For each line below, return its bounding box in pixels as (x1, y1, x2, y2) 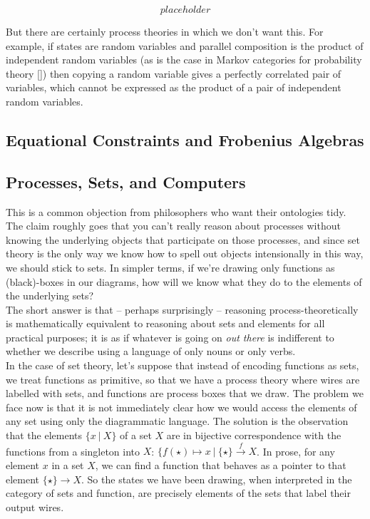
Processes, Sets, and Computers (6, 170, 246, 192)
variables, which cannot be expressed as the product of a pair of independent (6, 80, 341, 95)
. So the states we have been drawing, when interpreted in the (81, 471, 352, 486)
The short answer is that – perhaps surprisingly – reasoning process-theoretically (6, 302, 359, 317)
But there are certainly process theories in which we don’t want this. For (6, 24, 324, 38)
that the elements (6, 428, 83, 443)
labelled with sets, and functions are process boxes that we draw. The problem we (6, 386, 364, 401)
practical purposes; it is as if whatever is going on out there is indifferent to (6, 329, 334, 344)
